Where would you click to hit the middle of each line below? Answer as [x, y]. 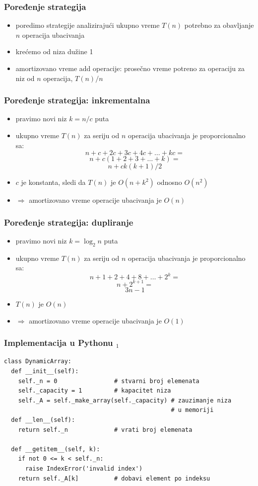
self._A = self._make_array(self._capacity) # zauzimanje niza [125, 400]
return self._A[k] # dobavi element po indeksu [114, 478]
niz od [25, 78]
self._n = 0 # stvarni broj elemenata [109, 381]
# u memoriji [192, 410]
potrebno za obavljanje [219, 25]
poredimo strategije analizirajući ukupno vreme [88, 25]
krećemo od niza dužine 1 [54, 51]
